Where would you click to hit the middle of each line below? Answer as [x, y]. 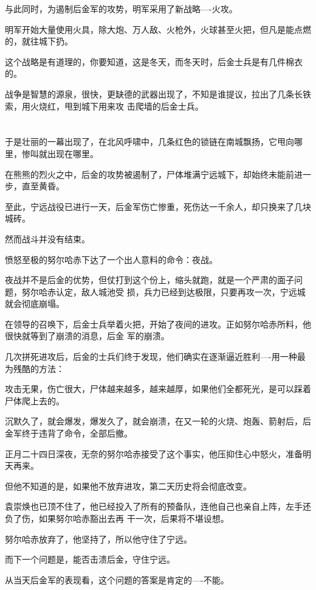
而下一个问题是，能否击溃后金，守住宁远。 [90, 559]
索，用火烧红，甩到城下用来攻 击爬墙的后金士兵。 [104, 106]
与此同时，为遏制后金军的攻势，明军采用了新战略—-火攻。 [121, 9]
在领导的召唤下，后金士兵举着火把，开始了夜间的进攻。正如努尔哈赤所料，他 [158, 324]
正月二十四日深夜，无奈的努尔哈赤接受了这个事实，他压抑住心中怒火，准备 [154, 453]
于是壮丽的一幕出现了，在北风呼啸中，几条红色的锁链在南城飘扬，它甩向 [149, 142]
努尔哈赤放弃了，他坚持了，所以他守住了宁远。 [98, 539]
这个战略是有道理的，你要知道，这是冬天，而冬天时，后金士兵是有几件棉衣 [154, 61]
